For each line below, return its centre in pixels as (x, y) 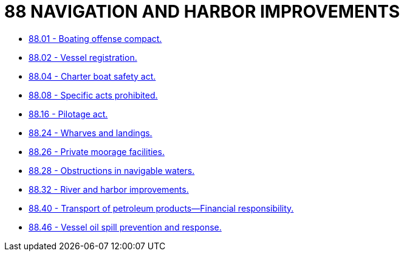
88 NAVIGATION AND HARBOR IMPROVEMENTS (202, 12)
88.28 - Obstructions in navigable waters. (112, 170)
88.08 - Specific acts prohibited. (93, 95)
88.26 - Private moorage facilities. (97, 151)
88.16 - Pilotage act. (68, 114)
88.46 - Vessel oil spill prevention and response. (125, 227)
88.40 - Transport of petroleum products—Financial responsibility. (161, 208)
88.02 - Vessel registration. (83, 57)
